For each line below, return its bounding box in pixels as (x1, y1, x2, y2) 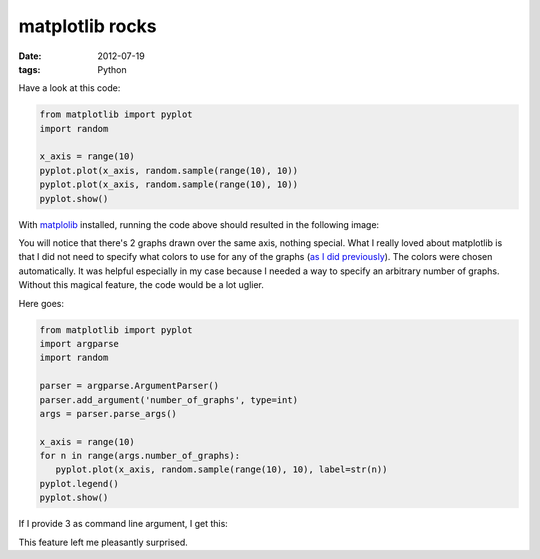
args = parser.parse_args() (39, 408, 177, 419)
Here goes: (18, 297, 65, 309)
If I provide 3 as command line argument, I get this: (18, 518, 229, 530)
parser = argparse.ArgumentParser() (39, 380, 220, 392)
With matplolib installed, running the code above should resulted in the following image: (18, 218, 380, 230)
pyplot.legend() (39, 478, 120, 489)
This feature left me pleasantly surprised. (18, 536, 189, 548)
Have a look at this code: (18, 82, 121, 94)
